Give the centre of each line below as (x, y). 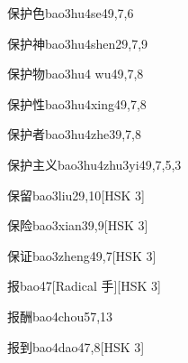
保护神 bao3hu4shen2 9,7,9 (78, 43)
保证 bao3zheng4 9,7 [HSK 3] (82, 255)
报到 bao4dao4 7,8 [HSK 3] (76, 346)
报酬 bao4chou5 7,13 (60, 316)
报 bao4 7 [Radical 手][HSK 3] (84, 286)
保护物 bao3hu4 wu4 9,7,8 (76, 74)
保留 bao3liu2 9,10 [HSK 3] (76, 195)
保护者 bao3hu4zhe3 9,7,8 (74, 134)
